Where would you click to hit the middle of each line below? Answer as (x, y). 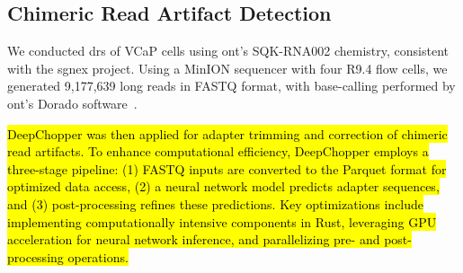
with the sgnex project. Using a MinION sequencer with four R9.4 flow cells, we (227, 68)
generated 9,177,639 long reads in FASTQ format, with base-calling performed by (231, 86)
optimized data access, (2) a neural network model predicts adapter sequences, (223, 186)
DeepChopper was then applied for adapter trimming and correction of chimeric (227, 133)
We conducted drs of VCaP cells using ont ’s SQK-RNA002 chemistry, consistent (228, 51)
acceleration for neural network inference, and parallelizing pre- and (194, 239)
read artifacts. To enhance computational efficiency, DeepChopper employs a (218, 151)
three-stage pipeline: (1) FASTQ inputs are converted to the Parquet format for (227, 168)
